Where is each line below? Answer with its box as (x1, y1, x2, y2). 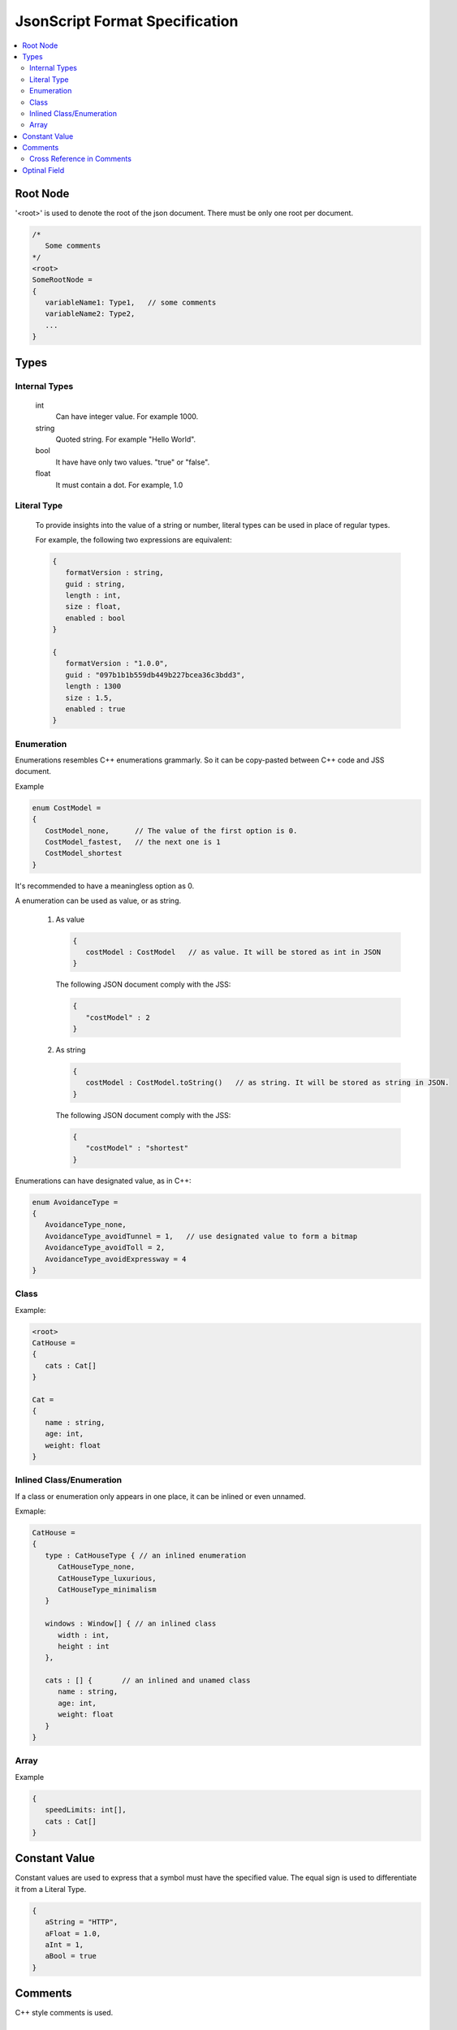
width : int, (58, 1630, 110, 1639)
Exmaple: (15, 1506, 46, 1516)
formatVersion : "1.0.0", (65, 659, 169, 668)
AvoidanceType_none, (45, 1220, 127, 1229)
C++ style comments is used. (15, 2008, 114, 2018)
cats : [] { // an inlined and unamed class (45, 1676, 251, 1685)
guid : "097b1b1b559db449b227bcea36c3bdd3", (65, 670, 245, 680)
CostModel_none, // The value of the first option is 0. (45, 826, 298, 836)
